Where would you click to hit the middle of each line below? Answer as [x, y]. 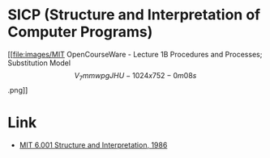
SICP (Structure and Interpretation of [134, 15]
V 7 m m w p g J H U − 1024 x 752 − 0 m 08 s [135, 76]
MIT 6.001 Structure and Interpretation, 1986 [93, 145]
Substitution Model [39, 63]
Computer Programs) [80, 32]
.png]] [18, 89]
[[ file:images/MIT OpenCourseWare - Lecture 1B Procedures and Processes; [135, 54]
